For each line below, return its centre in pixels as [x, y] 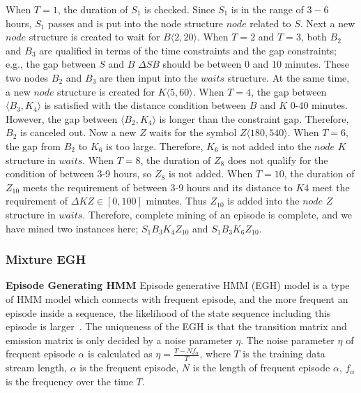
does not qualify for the [278, 160]
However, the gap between [62, 118]
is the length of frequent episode [261, 368]
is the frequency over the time [69, 381]
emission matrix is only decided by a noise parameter [119, 340]
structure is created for [106, 91]
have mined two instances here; [72, 228]
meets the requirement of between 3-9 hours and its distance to [158, 187]
